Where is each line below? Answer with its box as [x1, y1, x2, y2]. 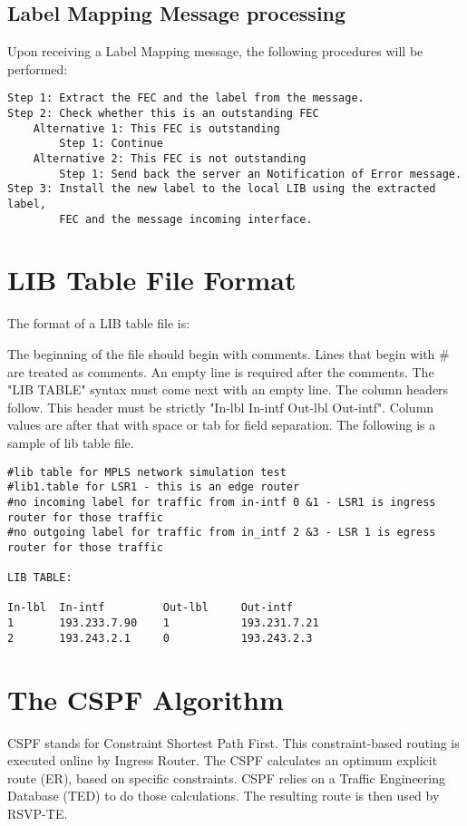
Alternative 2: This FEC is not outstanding [33, 152, 306, 166]
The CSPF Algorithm [7, 680, 284, 717]
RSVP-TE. [7, 803, 68, 822]
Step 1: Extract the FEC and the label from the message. [7, 92, 365, 105]
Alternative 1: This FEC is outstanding [33, 121, 280, 135]
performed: [7, 59, 68, 78]
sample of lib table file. [7, 432, 134, 452]
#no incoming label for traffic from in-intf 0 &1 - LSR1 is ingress [7, 495, 436, 509]
